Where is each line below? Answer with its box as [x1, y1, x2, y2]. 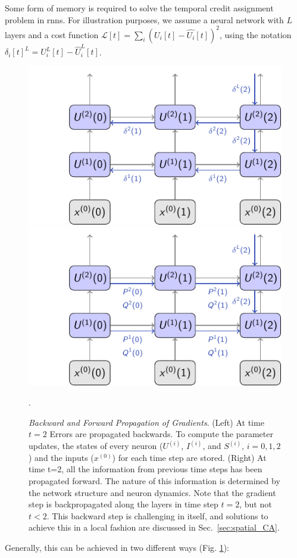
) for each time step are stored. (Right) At [112, 451, 267, 463]
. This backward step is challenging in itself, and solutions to [46, 509, 268, 522]
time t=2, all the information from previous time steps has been [29, 463, 262, 475]
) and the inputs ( [29, 451, 94, 463]
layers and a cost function [5, 28, 99, 40]
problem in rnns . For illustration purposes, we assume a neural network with [5, 13, 284, 26]
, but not [239, 498, 272, 510]
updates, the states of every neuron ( [29, 439, 163, 452]
